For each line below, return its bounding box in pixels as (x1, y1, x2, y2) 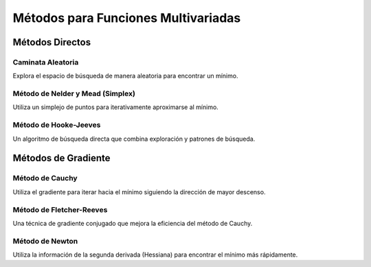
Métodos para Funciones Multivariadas (12, 10, 241, 25)
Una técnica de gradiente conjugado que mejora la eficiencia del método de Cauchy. (12, 219, 253, 227)
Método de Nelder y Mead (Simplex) (12, 89, 135, 99)
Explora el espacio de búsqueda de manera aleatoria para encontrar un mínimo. (12, 72, 238, 80)
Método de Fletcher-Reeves (12, 205, 108, 214)
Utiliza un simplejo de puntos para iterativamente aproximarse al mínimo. (12, 103, 219, 111)
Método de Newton (12, 236, 78, 246)
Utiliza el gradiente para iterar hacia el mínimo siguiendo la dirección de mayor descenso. (12, 187, 266, 196)
